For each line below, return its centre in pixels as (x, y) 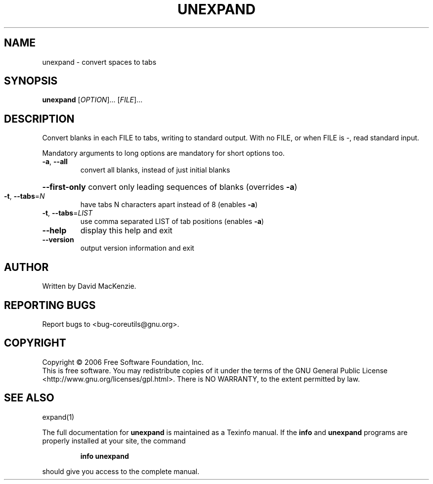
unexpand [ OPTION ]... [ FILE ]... (92, 100)
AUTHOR (26, 267)
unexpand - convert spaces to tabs (99, 62)
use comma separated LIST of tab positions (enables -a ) (172, 221)
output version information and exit (137, 248)
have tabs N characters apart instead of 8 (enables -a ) (169, 205)
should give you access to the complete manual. (121, 471)
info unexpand (105, 456)
